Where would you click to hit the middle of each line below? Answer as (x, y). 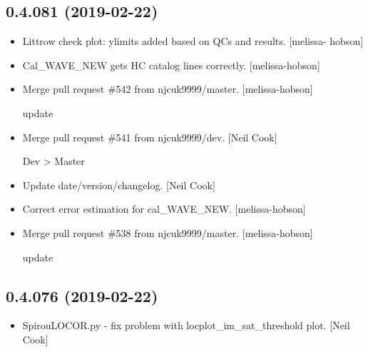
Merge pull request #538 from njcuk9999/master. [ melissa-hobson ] (168, 232)
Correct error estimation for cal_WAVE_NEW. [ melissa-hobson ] (164, 209)
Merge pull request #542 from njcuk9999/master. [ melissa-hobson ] (168, 89)
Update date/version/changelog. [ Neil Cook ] (119, 185)
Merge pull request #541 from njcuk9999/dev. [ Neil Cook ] (150, 137)
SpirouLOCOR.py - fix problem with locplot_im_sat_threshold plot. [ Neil (186, 325)
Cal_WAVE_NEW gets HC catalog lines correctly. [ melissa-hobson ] (171, 65)
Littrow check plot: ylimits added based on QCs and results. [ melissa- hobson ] (193, 41)
